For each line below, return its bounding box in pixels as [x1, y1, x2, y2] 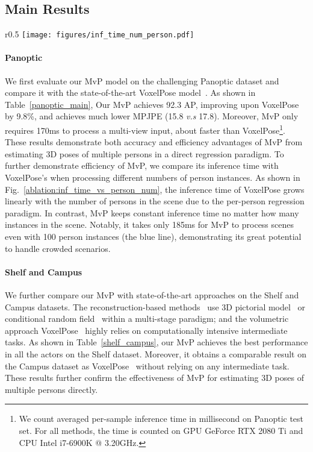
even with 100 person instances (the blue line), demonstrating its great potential [5, 230, 302, 243]
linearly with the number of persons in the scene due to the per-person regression [5, 195, 305, 207]
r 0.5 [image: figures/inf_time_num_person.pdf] [5, 28, 194, 40]
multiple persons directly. [5, 383, 98, 395]
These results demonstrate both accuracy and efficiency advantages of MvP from [5, 136, 303, 148]
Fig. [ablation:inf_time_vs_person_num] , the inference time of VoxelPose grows [5, 183, 305, 195]
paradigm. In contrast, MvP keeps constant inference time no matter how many [5, 206, 299, 219]
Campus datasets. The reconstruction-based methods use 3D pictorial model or [5, 300, 306, 313]
